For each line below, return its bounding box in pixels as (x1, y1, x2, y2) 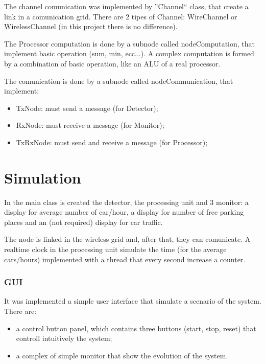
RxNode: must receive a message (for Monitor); (16, 120, 164, 130)
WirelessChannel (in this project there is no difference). (4, 21, 178, 32)
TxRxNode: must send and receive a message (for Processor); (16, 136, 208, 147)
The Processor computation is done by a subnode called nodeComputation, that (4, 38, 255, 49)
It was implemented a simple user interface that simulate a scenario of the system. (4, 295, 261, 306)
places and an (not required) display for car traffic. (4, 216, 163, 227)
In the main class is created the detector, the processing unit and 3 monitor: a (4, 196, 249, 207)
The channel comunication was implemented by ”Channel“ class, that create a (4, 1, 249, 11)
